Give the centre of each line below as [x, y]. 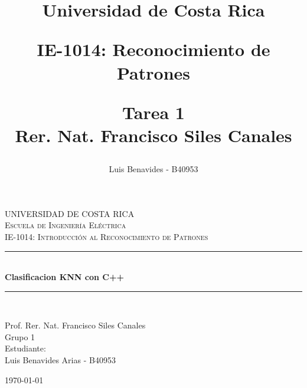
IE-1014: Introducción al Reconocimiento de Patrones [107, 236]
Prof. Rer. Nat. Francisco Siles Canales [75, 325]
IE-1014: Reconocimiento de [153, 49]
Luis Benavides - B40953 [153, 169]
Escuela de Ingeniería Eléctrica [66, 225]
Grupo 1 [20, 336]
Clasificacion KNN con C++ [65, 277]
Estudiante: [25, 348]
